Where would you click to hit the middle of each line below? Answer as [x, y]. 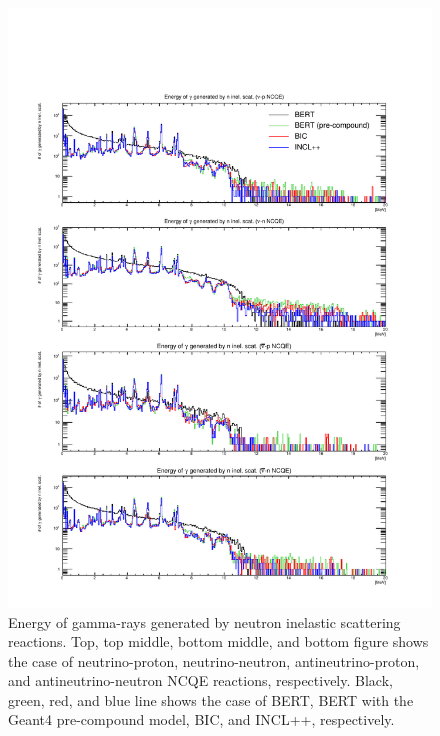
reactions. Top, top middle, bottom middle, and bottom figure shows [218, 641]
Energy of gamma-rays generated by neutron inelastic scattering [204, 621]
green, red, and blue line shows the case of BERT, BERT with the [211, 699]
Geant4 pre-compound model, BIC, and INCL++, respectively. [201, 719]
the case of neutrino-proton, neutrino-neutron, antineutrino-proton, [214, 660]
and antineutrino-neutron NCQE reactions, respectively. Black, [200, 680]
